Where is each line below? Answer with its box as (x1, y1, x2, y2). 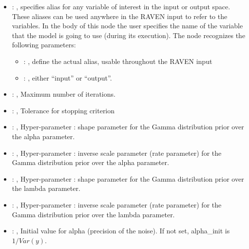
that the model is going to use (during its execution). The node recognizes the (12, 30, 246, 40)
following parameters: (12, 40, 76, 50)
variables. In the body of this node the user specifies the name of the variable (12, 21, 243, 31)
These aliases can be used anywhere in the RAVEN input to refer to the (12, 11, 228, 21)
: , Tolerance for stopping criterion (12, 105, 115, 115)
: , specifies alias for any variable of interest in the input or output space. (12, 1, 230, 11)
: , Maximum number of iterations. (12, 89, 115, 99)
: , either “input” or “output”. (23, 72, 112, 83)
